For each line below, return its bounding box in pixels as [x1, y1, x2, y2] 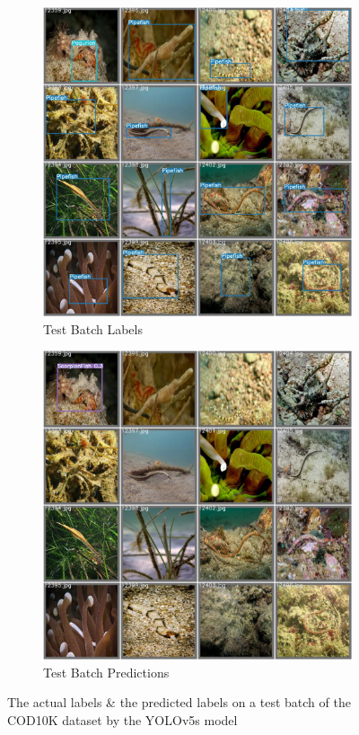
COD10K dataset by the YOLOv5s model [7, 710, 238, 729]
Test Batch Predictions [43, 662, 170, 681]
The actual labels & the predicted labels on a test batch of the [7, 693, 351, 712]
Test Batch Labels [43, 319, 143, 338]
